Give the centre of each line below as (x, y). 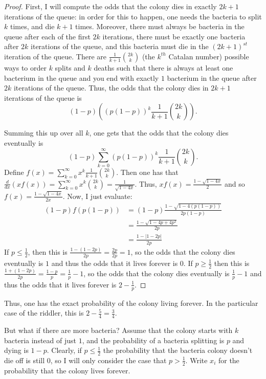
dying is (16, 350)
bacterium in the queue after (212, 77)
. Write (196, 360)
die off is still (25, 360)
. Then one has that (147, 172)
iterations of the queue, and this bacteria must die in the (120, 46)
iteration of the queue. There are (56, 56)
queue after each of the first (47, 36)
